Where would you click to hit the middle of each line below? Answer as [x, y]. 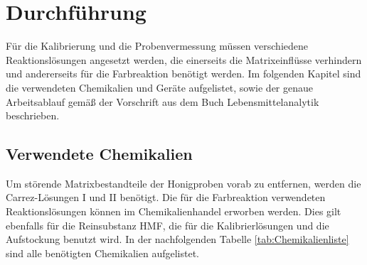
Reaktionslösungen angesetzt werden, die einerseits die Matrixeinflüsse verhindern [184, 59]
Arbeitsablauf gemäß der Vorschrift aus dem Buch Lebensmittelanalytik [163, 101]
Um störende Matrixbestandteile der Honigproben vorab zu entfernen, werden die [183, 183]
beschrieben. [33, 115]
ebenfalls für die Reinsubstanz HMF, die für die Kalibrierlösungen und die [167, 225]
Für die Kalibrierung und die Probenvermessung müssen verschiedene [157, 46]
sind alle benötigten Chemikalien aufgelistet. [103, 253]
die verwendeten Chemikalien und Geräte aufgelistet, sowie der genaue [160, 87]
